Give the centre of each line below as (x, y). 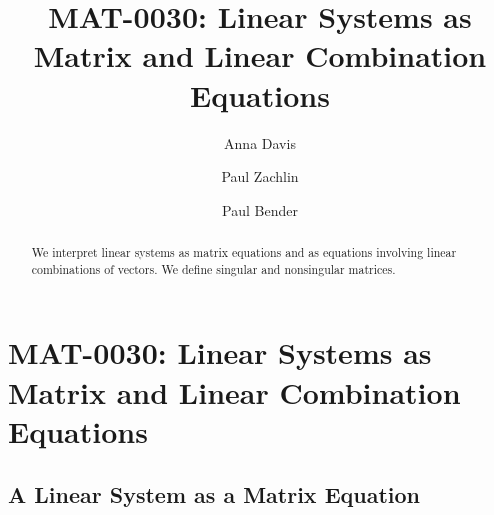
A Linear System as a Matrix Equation (214, 494)
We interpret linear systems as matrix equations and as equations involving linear (244, 252)
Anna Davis (260, 142)
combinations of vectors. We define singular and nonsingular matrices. (213, 268)
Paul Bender (260, 209)
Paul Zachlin (260, 176)
